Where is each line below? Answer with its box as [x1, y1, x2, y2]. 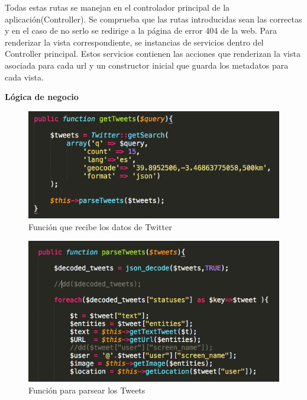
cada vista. [5, 70, 44, 83]
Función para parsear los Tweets [28, 383, 146, 396]
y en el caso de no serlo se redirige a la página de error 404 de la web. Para [5, 24, 277, 37]
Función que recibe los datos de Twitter [28, 220, 172, 233]
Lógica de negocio [5, 91, 79, 103]
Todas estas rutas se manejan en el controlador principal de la [5, 1, 230, 13]
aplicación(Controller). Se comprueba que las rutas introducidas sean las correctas [5, 12, 302, 25]
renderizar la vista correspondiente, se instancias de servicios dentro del [5, 36, 264, 48]
